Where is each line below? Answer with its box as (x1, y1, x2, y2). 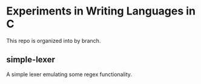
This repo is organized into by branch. (6, 37, 101, 44)
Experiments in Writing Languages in (6, 4, 196, 18)
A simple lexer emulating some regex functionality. (6, 71, 132, 78)
